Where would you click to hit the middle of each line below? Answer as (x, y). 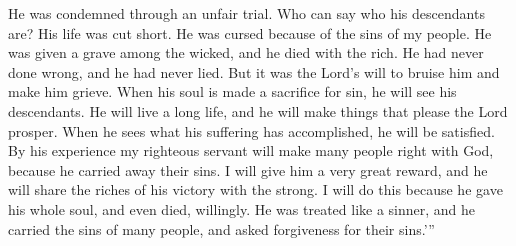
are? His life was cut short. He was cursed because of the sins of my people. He (250, 32)
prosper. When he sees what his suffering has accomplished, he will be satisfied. (251, 130)
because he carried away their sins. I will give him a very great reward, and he (248, 169)
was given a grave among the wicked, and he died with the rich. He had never (246, 52)
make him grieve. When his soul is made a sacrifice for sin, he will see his (232, 91)
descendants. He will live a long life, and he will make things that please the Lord (258, 110)
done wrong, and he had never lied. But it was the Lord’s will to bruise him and (254, 71)
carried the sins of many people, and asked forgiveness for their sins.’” (221, 228)
